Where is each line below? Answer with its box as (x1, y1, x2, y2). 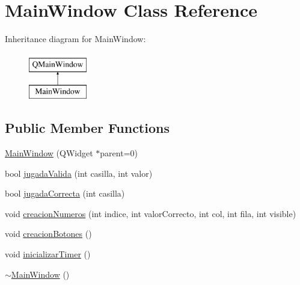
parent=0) (100, 147, 138, 159)
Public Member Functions (5, 118, 170, 137)
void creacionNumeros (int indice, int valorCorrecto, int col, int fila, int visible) (5, 207, 296, 219)
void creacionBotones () (5, 227, 92, 240)
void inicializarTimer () (5, 248, 91, 260)
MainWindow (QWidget (5, 147, 93, 159)
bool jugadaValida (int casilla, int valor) (5, 167, 153, 179)
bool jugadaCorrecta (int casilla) (5, 187, 125, 200)
